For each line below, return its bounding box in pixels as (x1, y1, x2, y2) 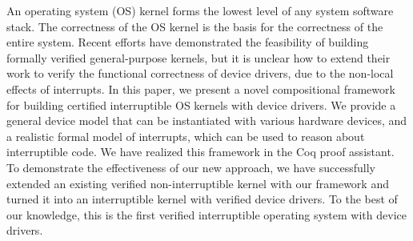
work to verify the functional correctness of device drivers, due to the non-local (6, 65, 394, 82)
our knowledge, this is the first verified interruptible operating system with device (6, 206, 407, 223)
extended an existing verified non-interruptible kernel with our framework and (6, 175, 389, 191)
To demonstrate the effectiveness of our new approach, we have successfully (6, 159, 375, 175)
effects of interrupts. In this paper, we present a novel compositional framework (6, 80, 395, 97)
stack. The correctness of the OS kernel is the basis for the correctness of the (6, 18, 383, 34)
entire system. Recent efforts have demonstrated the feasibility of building (6, 34, 369, 50)
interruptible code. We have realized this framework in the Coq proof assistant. (6, 143, 395, 160)
